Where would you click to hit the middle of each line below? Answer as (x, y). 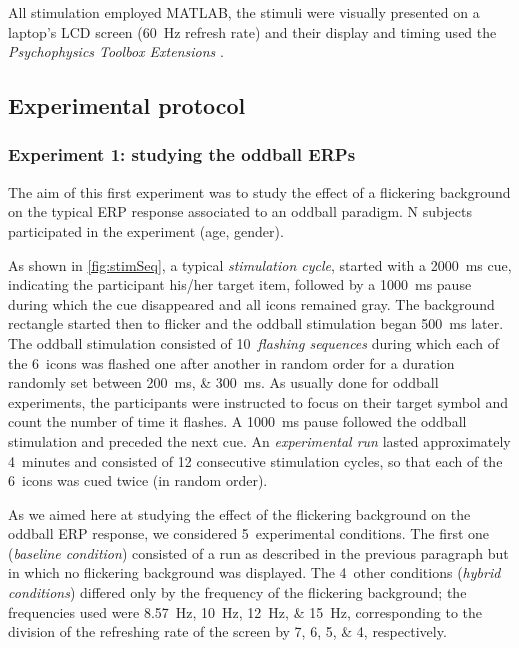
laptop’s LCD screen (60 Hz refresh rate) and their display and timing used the (252, 31)
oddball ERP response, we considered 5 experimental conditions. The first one (249, 533)
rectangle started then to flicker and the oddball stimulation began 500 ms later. (256, 323)
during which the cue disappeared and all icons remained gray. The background (251, 303)
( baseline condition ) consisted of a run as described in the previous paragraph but (258, 552)
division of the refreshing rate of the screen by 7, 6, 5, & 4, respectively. (227, 631)
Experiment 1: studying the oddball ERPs (182, 154)
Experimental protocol (127, 105)
